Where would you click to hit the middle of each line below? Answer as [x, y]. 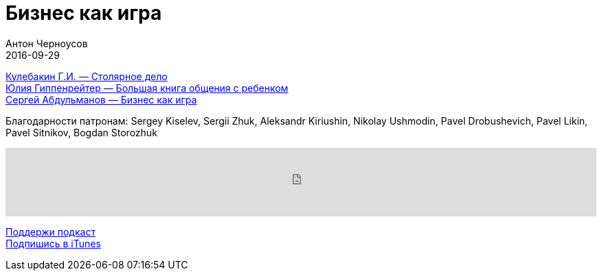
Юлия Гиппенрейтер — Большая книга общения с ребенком [147, 88]
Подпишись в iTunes [53, 243]
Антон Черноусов [47, 43]
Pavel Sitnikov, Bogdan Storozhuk [81, 132]
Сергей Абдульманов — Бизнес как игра [101, 99]
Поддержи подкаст [51, 231]
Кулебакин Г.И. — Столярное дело [87, 76]
